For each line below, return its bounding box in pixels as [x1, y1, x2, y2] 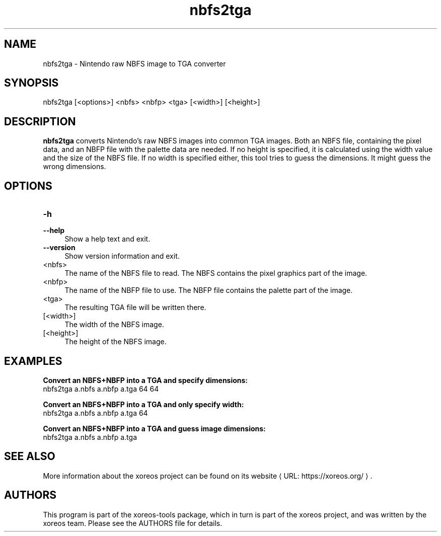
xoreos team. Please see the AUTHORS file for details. [43, 518, 223, 527]
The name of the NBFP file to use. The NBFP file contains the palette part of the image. [64, 286, 353, 295]
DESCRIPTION [4, 115, 76, 128]
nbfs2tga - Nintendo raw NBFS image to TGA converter [43, 59, 226, 68]
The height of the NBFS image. [64, 337, 167, 346]
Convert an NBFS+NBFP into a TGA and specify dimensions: [43, 375, 248, 385]
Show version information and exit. [64, 252, 180, 261]
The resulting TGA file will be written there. [64, 303, 206, 312]
